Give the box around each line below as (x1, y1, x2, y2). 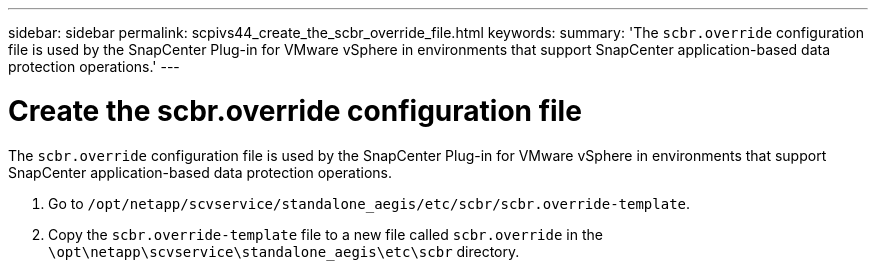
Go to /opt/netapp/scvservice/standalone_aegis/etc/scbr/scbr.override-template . (48, 194, 691, 212)
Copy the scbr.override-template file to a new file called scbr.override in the (48, 225, 603, 243)
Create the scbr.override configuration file (8, 93, 582, 128)
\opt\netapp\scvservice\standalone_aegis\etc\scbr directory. (48, 242, 520, 260)
